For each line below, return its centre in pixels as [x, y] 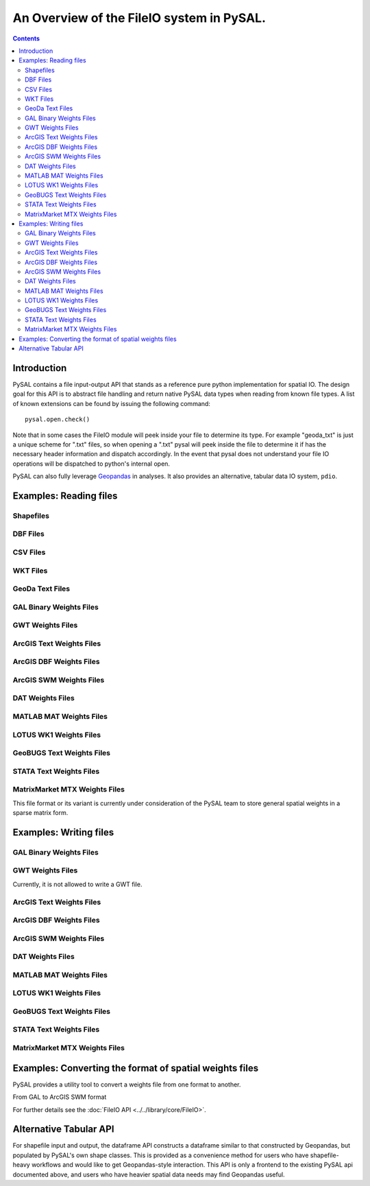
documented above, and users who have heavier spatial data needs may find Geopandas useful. [149, 1174]
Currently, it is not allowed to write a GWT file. [77, 884]
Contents [26, 38]
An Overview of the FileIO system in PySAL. [139, 18]
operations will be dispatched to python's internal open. [91, 464]
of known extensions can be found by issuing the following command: [111, 403]
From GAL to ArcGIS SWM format [60, 1097]
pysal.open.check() [58, 419]
